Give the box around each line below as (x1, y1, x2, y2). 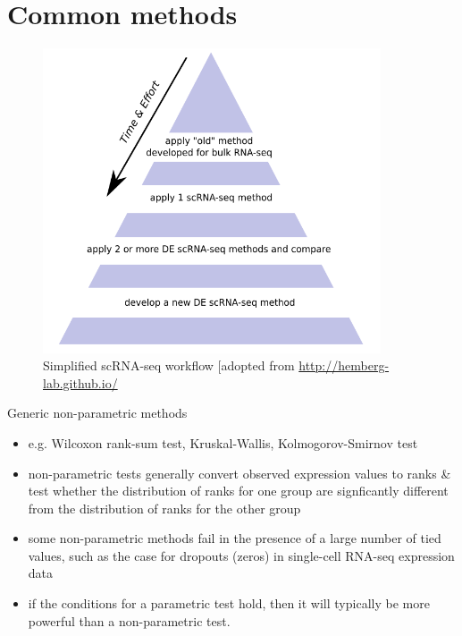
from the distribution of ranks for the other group (28, 498, 301, 517)
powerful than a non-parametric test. (28, 611, 231, 630)
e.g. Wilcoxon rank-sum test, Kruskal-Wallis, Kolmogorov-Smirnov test (28, 433, 418, 452)
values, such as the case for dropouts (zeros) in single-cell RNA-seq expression (28, 546, 455, 564)
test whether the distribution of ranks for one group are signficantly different (28, 481, 449, 500)
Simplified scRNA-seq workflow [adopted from (43, 356, 295, 375)
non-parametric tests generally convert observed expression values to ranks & (28, 463, 451, 482)
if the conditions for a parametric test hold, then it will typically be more (28, 594, 430, 613)
